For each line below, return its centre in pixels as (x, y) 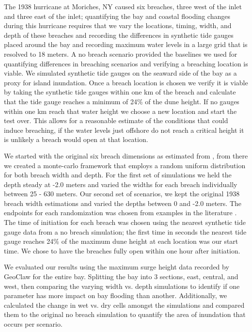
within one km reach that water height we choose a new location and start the (120, 111)
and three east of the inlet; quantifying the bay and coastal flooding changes (117, 16)
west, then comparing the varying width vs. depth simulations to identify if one (122, 286)
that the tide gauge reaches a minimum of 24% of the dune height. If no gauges (122, 101)
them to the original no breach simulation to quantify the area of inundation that (125, 314)
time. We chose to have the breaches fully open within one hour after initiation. (122, 250)
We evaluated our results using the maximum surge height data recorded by (117, 267)
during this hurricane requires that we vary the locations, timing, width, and (118, 25)
